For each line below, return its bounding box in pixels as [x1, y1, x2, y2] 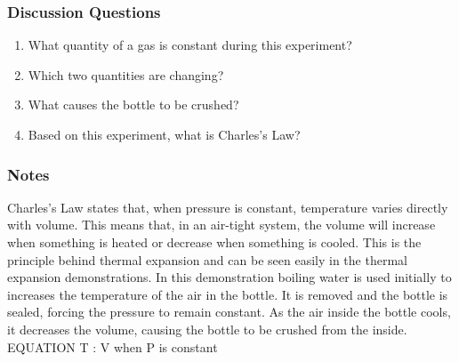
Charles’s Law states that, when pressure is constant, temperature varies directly [7, 197, 448, 216]
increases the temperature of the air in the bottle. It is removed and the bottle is [7, 285, 448, 303]
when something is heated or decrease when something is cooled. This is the [7, 233, 422, 251]
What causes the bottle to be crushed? [28, 95, 239, 114]
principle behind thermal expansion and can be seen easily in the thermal [7, 250, 407, 269]
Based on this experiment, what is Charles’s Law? [28, 125, 301, 143]
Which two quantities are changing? [28, 65, 224, 84]
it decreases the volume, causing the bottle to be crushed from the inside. [7, 319, 407, 338]
